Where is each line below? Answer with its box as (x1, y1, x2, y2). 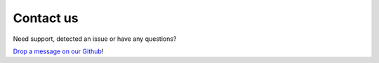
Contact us (13, 10, 79, 26)
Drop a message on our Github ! (13, 47, 104, 55)
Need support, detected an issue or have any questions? (13, 35, 177, 43)
